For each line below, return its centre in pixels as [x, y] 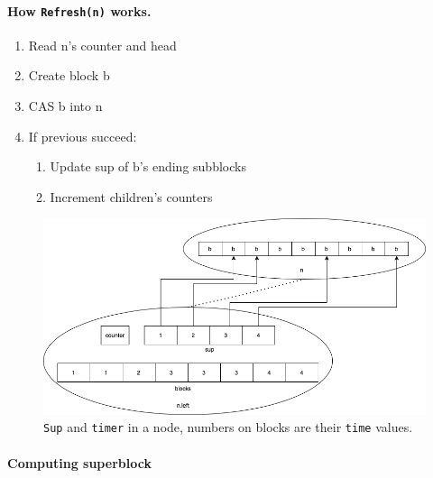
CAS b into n [65, 106]
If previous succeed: [83, 136]
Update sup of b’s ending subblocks [148, 166]
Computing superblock [79, 462]
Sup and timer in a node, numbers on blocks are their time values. [228, 427]
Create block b [69, 75]
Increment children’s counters [131, 196]
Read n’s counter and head [102, 45]
